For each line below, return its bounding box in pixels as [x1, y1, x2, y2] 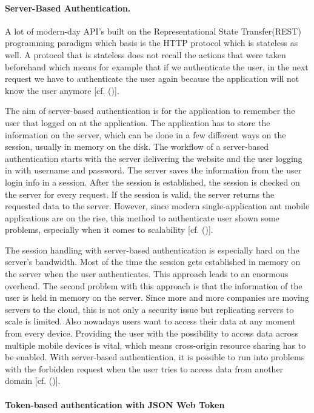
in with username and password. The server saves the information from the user [5, 164, 302, 176]
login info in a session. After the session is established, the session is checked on [5, 175, 300, 188]
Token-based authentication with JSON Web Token [5, 398, 225, 411]
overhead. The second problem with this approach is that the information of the [5, 279, 302, 292]
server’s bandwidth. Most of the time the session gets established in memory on [5, 255, 301, 268]
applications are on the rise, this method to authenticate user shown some [5, 211, 279, 224]
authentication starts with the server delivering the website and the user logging [5, 152, 302, 164]
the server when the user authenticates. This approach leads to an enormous [5, 267, 289, 280]
